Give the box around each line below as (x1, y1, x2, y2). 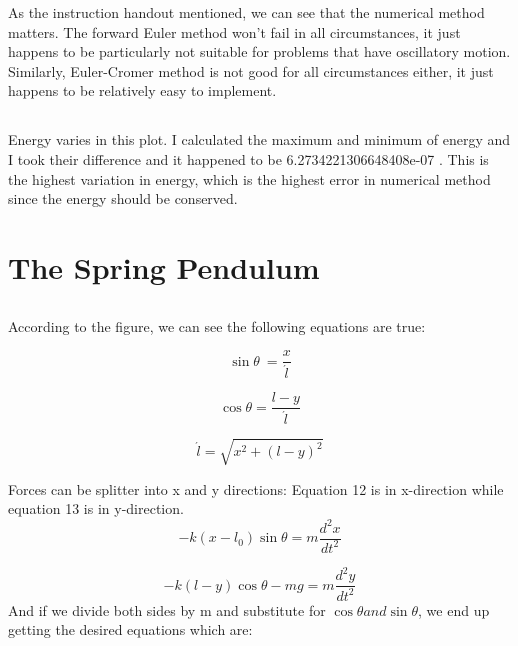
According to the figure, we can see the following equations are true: (8, 315, 426, 336)
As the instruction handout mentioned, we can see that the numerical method (8, 2, 485, 22)
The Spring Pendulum (8, 246, 320, 287)
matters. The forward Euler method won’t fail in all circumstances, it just (8, 21, 461, 42)
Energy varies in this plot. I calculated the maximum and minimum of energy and (8, 129, 511, 150)
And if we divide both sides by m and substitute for (8, 599, 326, 620)
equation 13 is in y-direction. (8, 498, 184, 519)
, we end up (418, 599, 490, 620)
